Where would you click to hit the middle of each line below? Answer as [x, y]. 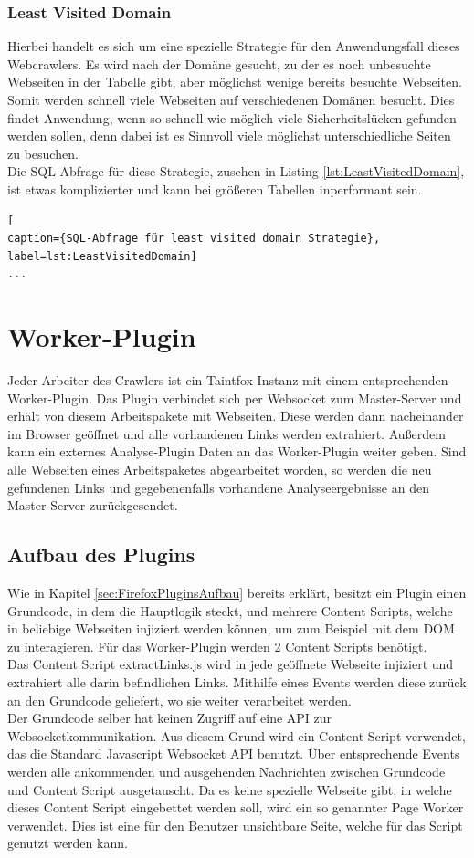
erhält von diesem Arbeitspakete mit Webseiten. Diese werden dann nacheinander [236, 416]
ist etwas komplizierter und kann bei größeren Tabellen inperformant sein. [215, 188]
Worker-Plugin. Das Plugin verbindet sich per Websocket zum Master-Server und [235, 398]
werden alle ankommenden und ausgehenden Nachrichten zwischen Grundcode [226, 771]
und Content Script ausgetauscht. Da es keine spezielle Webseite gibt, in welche [230, 789]
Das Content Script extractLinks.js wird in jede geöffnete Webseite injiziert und [231, 664]
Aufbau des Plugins [101, 555]
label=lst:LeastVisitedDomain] [102, 256]
